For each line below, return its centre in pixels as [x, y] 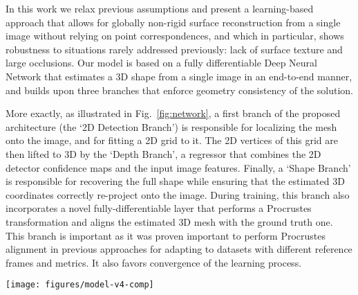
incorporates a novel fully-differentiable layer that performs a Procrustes [159, 208]
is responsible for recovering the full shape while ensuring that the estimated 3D [175, 181]
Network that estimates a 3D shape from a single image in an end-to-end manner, [179, 76]
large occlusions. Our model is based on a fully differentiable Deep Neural [161, 63]
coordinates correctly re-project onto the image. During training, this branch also [178, 194]
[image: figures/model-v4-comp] [80, 285]
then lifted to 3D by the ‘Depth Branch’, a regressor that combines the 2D [163, 153]
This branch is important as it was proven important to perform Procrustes [166, 235]
